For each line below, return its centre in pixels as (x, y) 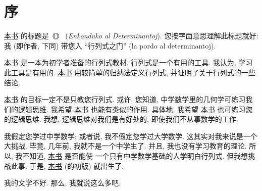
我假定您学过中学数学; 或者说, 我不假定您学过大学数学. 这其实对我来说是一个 (131, 136)
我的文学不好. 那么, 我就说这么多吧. (62, 183)
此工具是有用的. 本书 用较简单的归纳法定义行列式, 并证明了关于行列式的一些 (130, 72)
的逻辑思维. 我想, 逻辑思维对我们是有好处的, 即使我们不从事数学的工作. (121, 119)
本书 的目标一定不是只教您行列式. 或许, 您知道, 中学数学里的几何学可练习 (125, 99)
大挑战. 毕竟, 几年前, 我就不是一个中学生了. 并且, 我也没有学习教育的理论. (125, 146)
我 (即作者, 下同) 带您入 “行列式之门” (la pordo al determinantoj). (110, 45)
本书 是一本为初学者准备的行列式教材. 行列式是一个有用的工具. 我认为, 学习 (128, 62)
